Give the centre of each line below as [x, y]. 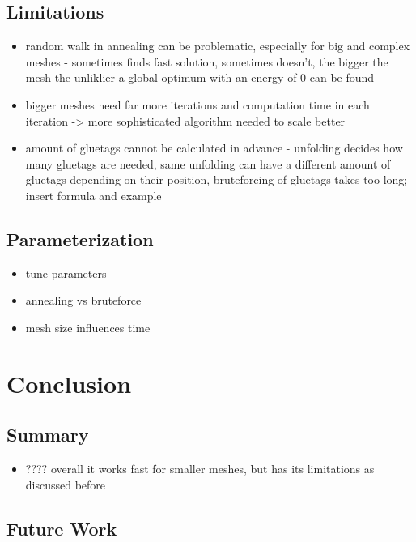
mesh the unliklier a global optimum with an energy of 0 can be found [200, 77]
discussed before [66, 484]
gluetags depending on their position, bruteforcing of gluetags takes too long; [216, 179]
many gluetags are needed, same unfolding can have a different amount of [208, 163]
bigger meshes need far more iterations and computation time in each [197, 104]
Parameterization [80, 239]
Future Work [62, 528]
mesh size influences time [88, 327]
